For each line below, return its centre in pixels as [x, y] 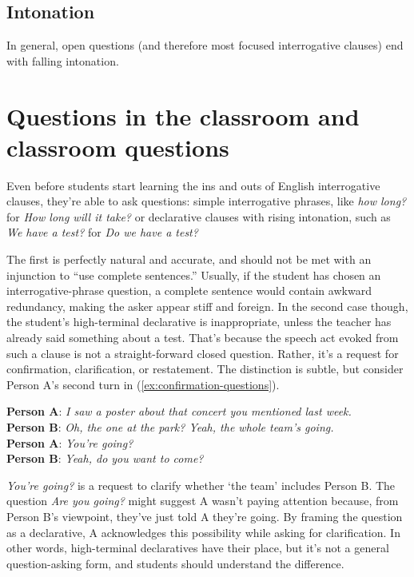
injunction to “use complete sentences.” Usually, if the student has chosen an [194, 275]
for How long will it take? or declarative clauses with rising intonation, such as [199, 216]
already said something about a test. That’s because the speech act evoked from [203, 338]
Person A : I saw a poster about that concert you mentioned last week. [179, 411]
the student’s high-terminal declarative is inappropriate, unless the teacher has [199, 322]
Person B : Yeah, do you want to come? [105, 458]
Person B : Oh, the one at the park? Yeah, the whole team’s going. [170, 427]
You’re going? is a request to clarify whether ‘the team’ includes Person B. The [201, 485]
